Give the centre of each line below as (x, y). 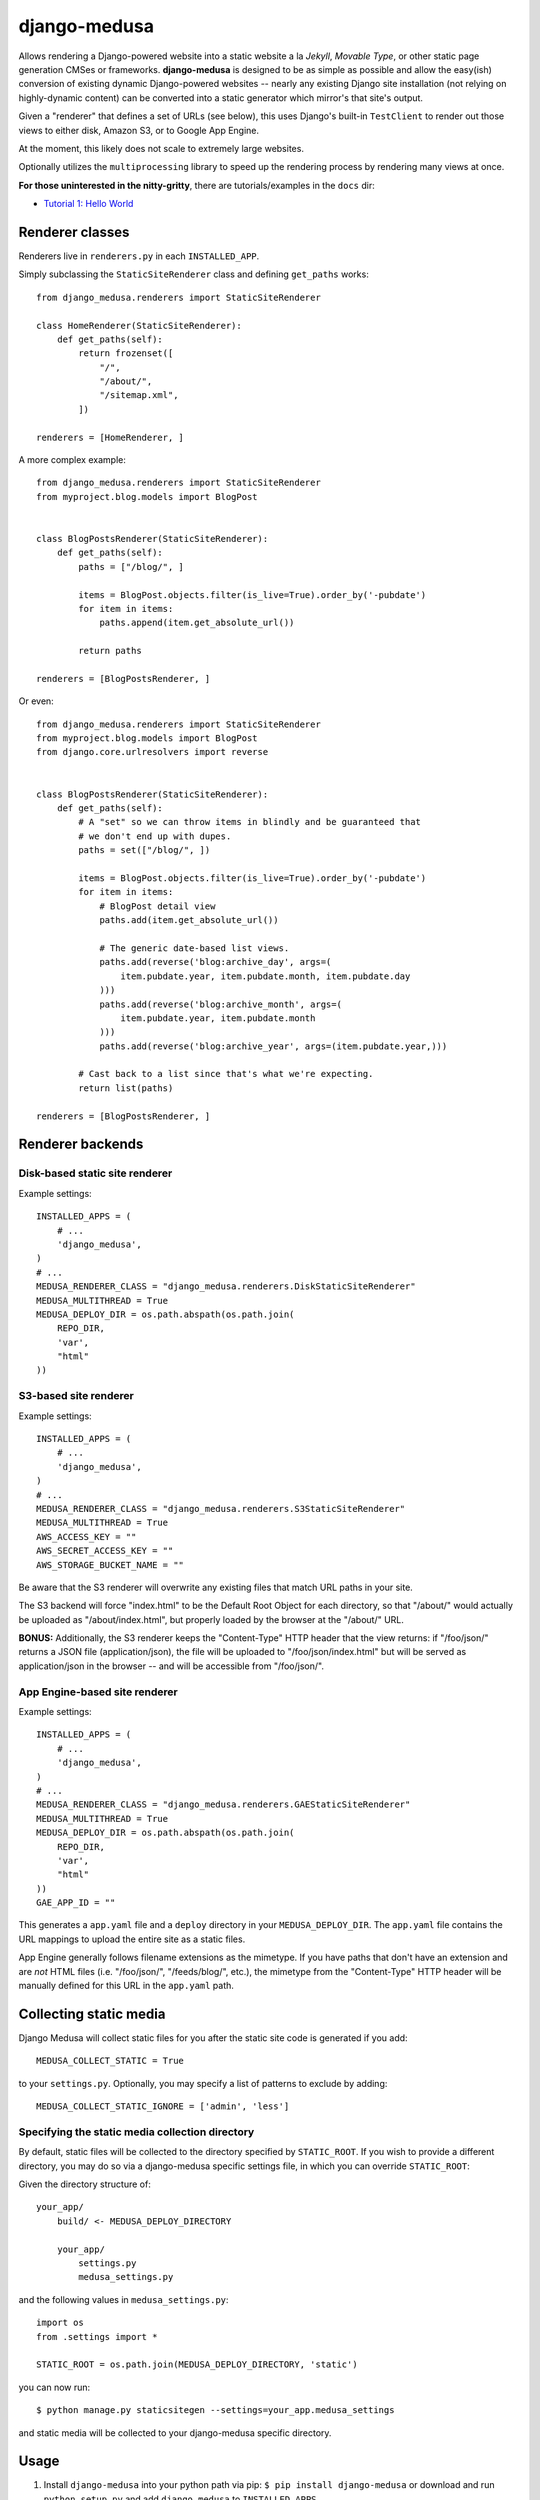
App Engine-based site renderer (98, 1692)
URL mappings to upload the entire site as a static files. (132, 1939)
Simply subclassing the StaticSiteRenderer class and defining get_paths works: (193, 274)
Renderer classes (74, 231)
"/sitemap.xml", (139, 395)
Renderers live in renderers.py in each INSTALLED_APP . (139, 256)
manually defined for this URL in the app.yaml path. (126, 1986)
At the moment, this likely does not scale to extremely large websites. (161, 148)
